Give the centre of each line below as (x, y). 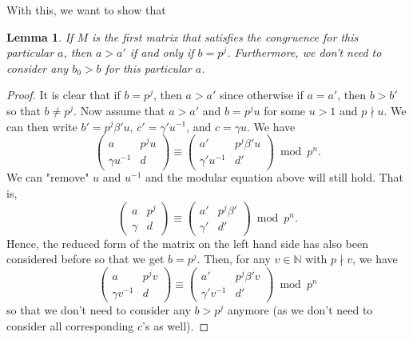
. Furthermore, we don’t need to (304, 52)
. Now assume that (119, 110)
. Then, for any (234, 259)
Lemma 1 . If (40, 36)
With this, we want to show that (86, 10)
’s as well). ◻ (176, 325)
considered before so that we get (85, 259)
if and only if (162, 52)
